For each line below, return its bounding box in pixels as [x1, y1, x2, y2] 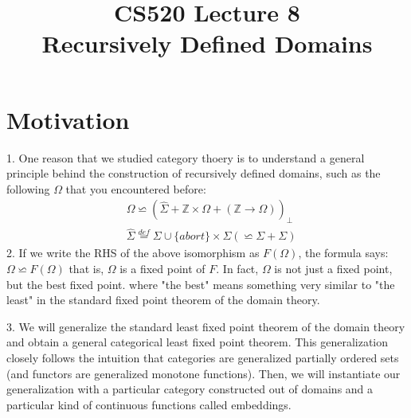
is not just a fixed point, [274, 260, 393, 276]
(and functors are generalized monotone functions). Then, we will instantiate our [6, 365, 401, 381]
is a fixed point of [119, 260, 205, 276]
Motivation [6, 103, 130, 135]
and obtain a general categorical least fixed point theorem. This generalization [6, 334, 389, 350]
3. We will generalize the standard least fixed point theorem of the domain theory [6, 318, 405, 334]
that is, [68, 260, 104, 276]
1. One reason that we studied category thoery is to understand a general [6, 149, 365, 166]
